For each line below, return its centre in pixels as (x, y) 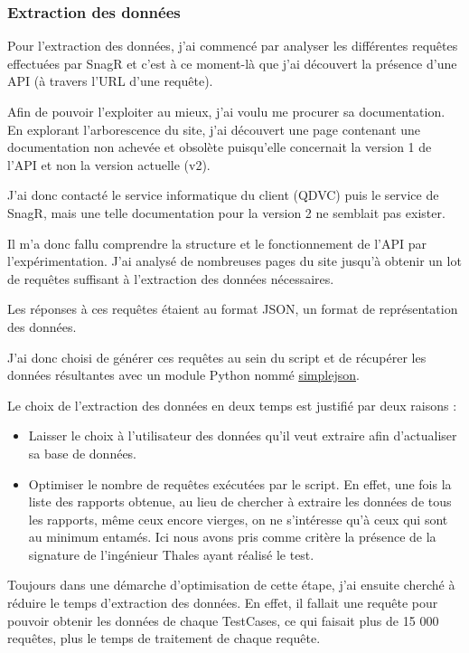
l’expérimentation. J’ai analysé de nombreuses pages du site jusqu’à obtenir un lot (234, 261)
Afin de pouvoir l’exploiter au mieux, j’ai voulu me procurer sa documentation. (226, 111)
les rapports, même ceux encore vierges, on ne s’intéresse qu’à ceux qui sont (238, 519)
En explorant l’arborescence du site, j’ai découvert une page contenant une (214, 129)
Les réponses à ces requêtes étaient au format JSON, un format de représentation (233, 309)
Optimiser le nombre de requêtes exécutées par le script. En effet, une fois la (240, 483)
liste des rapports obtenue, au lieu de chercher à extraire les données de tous (240, 502)
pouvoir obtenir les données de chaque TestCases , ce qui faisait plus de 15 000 (223, 620)
